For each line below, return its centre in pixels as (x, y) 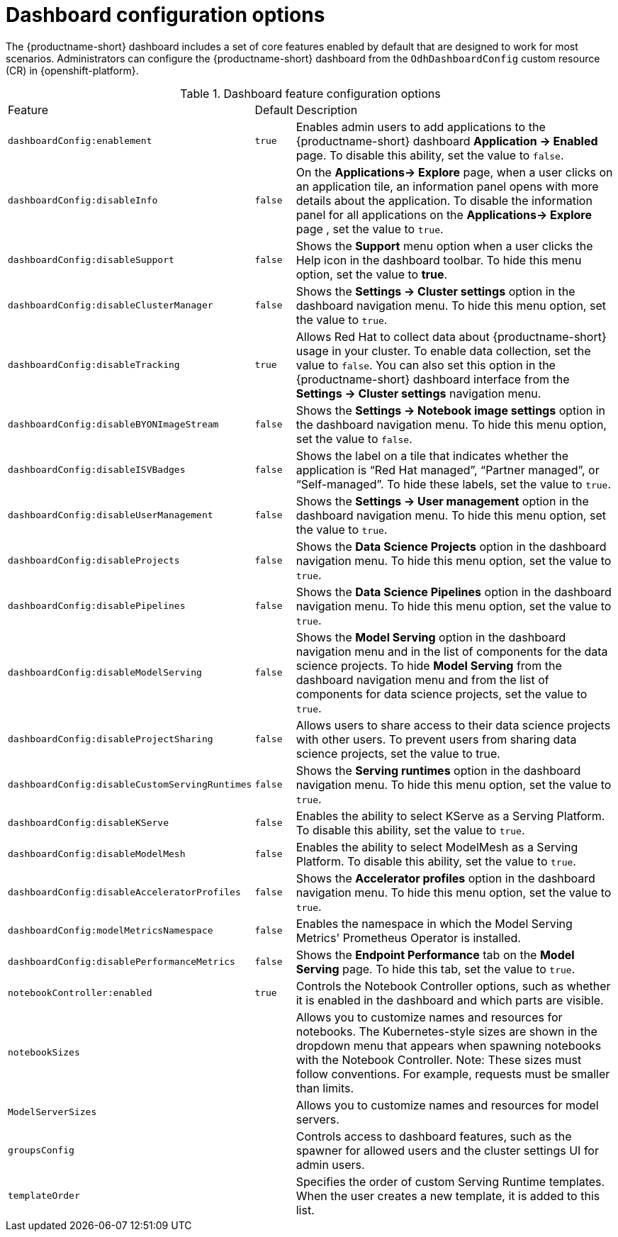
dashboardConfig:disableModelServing (105, 673)
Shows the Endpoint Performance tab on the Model (435, 955)
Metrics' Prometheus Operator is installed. (408, 937)
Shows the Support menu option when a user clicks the (444, 246)
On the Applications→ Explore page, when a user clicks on (454, 172)
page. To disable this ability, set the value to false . (430, 155)
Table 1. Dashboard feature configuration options (310, 93)
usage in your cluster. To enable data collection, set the (443, 351)
